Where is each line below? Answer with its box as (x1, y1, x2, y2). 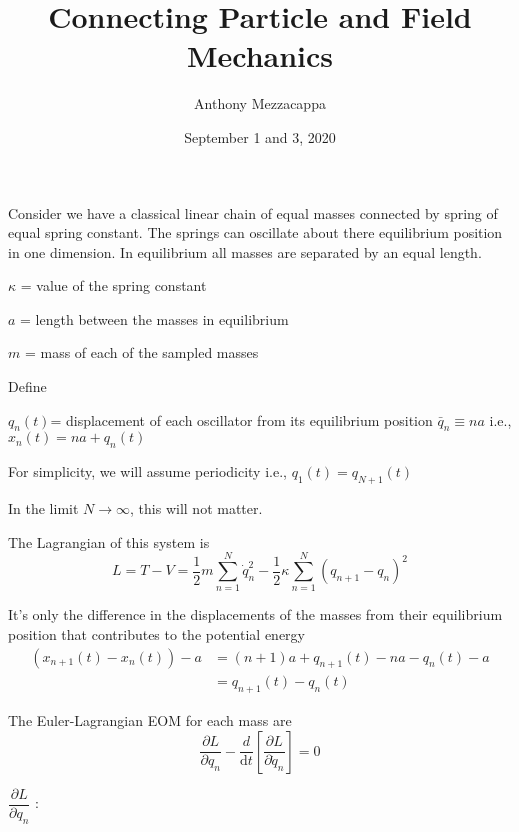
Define (8, 376, 47, 397)
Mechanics (186, 35, 334, 76)
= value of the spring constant (20, 275, 207, 296)
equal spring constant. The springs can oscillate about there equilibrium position (8, 222, 503, 243)
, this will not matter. (130, 498, 263, 519)
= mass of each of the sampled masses (24, 342, 259, 363)
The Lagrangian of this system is (8, 531, 210, 552)
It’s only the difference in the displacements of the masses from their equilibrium (8, 604, 503, 625)
